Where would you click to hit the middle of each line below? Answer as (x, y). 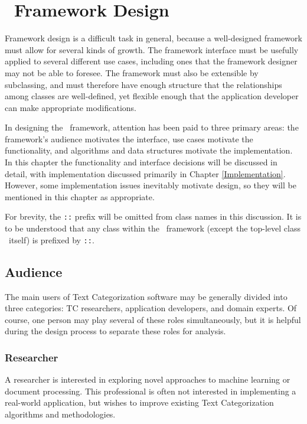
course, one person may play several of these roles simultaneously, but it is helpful (153, 319)
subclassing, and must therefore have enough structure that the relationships (143, 84)
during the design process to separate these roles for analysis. (115, 331)
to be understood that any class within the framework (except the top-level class (153, 228)
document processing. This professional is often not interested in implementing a (151, 391)
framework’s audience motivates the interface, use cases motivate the (129, 138)
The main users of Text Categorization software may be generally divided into (146, 296)
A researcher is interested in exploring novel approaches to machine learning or (148, 379)
